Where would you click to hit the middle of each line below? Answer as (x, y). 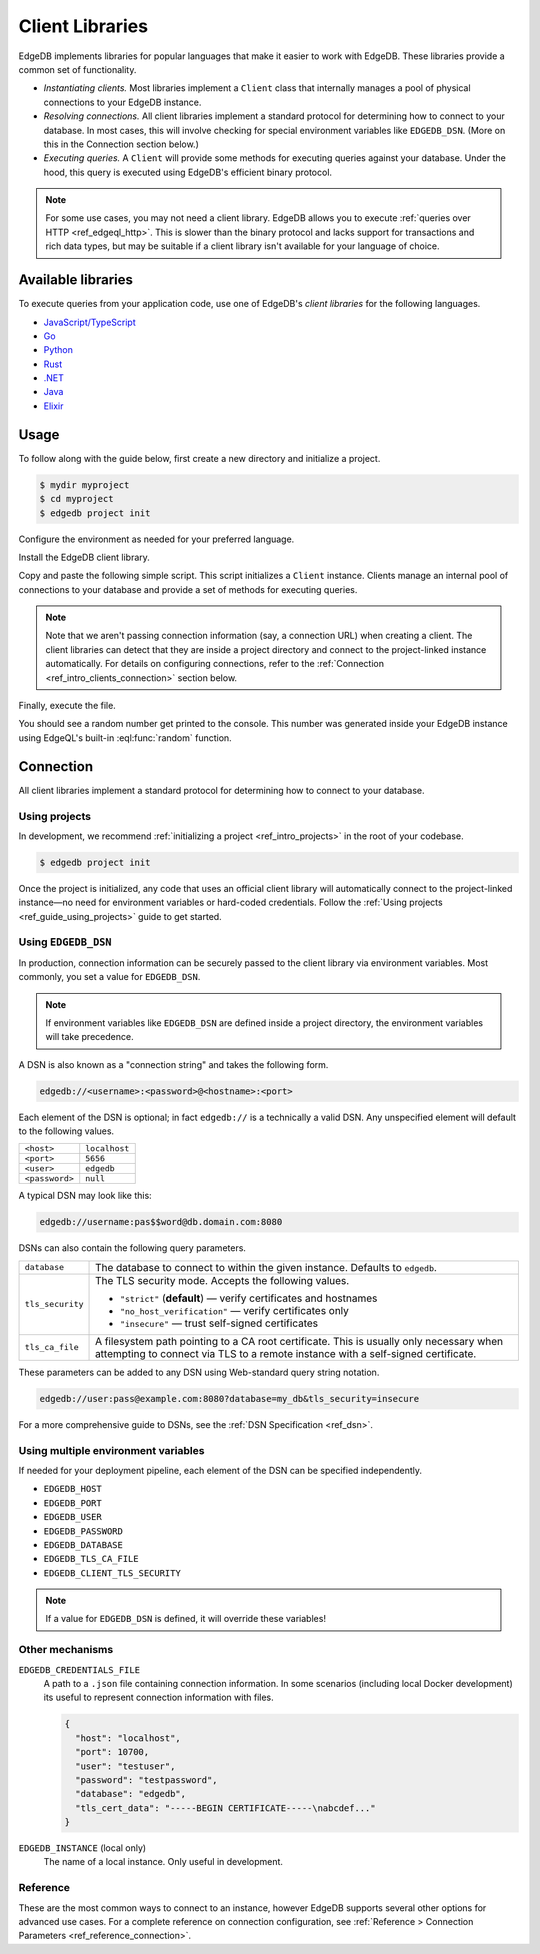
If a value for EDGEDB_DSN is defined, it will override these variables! (186, 1619)
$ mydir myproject (84, 484)
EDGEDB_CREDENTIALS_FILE (79, 1669)
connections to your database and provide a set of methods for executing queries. (188, 589)
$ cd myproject (76, 499)
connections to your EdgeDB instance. (122, 102)
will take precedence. (89, 1037)
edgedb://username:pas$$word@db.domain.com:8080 (161, 1222)
